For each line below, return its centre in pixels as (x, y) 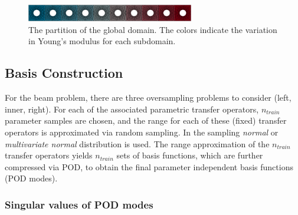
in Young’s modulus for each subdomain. (102, 41)
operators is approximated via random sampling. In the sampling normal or (142, 132)
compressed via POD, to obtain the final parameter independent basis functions (149, 166)
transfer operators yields (49, 155)
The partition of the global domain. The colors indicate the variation (153, 29)
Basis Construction (64, 73)
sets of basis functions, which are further (190, 155)
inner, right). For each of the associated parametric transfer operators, (132, 109)
